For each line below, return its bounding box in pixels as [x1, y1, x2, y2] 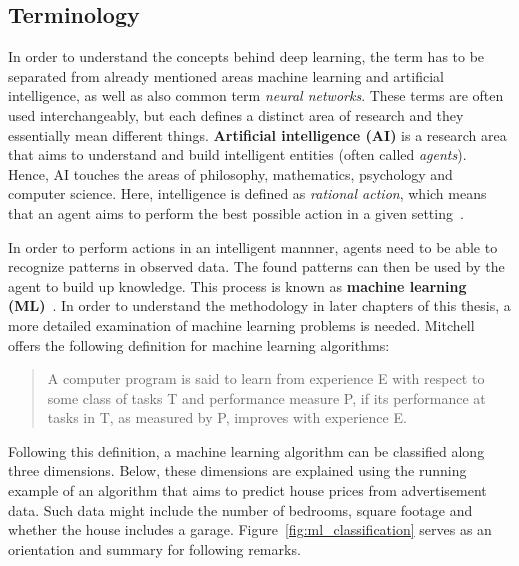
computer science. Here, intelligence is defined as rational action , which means [8, 183, 487, 204]
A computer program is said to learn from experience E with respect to [47, 368, 485, 389]
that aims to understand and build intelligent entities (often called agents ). [8, 144, 467, 165]
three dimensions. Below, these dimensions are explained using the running [8, 460, 467, 481]
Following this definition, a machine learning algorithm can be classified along [8, 440, 485, 461]
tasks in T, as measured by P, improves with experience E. [47, 407, 407, 428]
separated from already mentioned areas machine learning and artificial [8, 65, 444, 86]
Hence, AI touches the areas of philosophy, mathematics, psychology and [8, 163, 453, 184]
